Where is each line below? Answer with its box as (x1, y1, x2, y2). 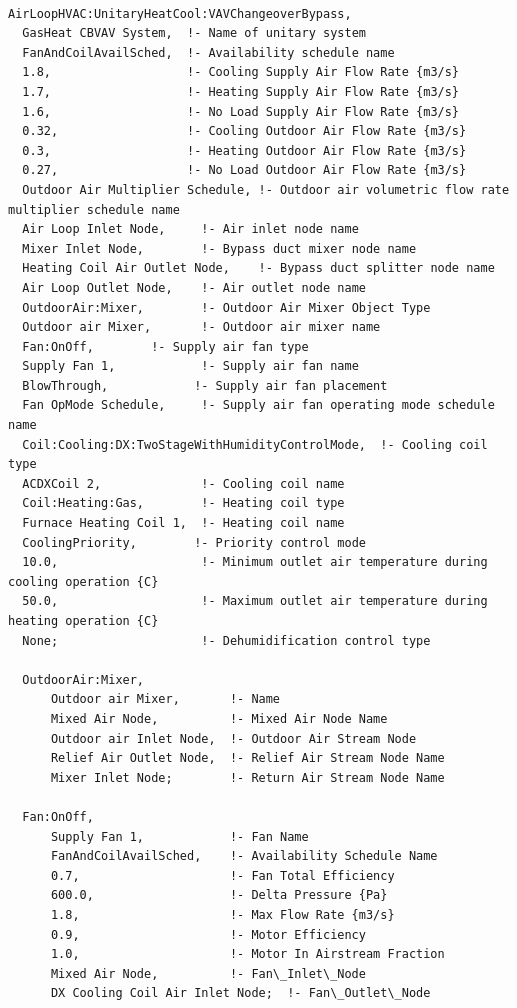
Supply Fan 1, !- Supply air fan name (22, 359, 359, 374)
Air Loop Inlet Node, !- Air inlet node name (22, 222, 359, 237)
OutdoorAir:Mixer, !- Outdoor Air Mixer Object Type (22, 300, 431, 315)
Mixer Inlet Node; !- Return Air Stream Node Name (50, 770, 445, 785)
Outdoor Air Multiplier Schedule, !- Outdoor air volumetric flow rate (22, 182, 510, 197)
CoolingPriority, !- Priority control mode (22, 535, 366, 550)
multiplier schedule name (8, 202, 180, 217)
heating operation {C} (8, 614, 159, 628)
